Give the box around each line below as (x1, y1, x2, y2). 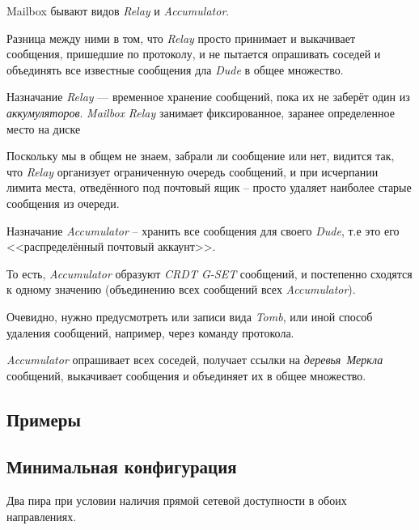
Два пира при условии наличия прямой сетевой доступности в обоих (6, 492, 347, 509)
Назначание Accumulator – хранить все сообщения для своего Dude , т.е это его (6, 222, 400, 239)
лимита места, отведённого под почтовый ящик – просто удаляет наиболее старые (6, 179, 412, 196)
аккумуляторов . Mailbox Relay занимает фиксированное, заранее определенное (6, 104, 395, 121)
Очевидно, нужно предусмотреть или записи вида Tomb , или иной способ (6, 307, 373, 324)
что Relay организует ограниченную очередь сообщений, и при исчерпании (6, 163, 379, 180)
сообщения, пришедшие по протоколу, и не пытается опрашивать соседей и (6, 45, 381, 62)
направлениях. (6, 507, 77, 524)
